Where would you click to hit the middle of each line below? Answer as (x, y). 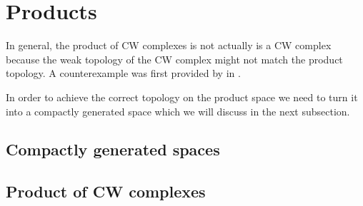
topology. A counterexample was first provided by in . (123, 73)
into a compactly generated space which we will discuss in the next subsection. (178, 111)
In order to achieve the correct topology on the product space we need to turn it (182, 97)
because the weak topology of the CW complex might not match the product (174, 59)
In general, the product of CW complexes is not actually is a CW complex (169, 45)
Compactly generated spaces (113, 149)
